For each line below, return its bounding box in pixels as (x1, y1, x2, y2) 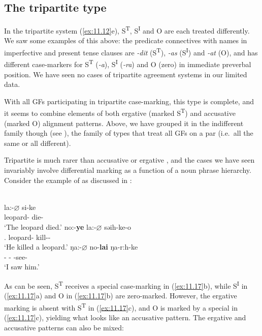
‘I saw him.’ (4, 261, 40, 272)
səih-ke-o (104, 221, 132, 232)
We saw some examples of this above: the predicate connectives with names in (4, 35, 247, 46)
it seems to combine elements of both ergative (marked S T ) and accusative (4, 106, 236, 118)
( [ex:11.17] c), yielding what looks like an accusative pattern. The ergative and (4, 312, 246, 322)
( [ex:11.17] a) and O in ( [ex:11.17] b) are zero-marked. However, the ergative (4, 290, 237, 301)
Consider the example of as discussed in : (4, 174, 132, 185)
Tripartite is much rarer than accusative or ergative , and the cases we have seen (4, 155, 255, 165)
